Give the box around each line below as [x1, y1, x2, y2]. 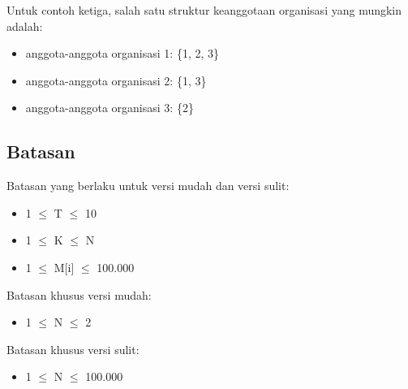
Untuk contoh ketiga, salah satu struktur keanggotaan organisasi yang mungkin [6, 2, 402, 18]
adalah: [6, 17, 43, 34]
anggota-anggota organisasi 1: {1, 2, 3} [25, 45, 219, 62]
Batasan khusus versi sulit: [6, 340, 140, 357]
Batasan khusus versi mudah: [6, 286, 152, 303]
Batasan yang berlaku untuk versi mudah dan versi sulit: [6, 177, 290, 194]
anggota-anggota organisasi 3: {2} [25, 99, 194, 116]
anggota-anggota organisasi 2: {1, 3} [25, 71, 207, 89]
